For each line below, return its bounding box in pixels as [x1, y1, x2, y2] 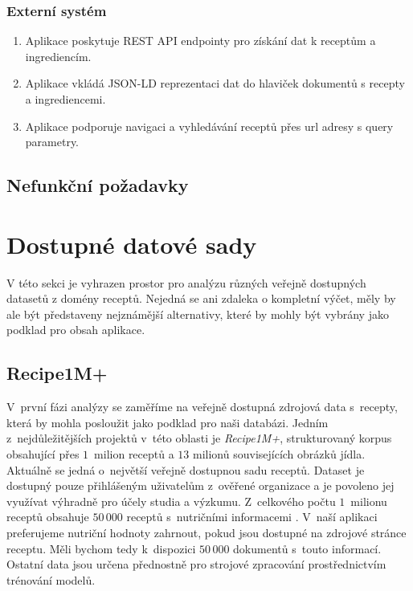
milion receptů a [94, 446, 174, 463]
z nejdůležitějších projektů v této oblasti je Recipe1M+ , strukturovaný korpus [6, 430, 392, 446]
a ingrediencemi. [25, 91, 106, 107]
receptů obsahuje [6, 508, 89, 525]
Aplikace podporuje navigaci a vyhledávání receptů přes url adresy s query [25, 117, 394, 134]
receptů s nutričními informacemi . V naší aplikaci [126, 508, 378, 525]
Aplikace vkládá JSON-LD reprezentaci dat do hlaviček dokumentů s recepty [25, 75, 405, 92]
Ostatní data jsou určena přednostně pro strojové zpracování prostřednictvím [6, 556, 386, 573]
